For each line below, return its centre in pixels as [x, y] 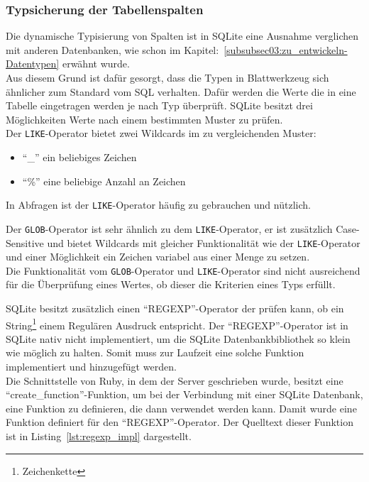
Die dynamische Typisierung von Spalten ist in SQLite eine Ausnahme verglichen [182, 36]
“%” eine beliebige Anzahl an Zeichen [104, 181]
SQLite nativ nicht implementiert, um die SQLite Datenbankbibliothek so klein [178, 338]
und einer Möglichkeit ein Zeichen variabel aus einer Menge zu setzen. [158, 257]
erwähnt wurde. [96, 64]
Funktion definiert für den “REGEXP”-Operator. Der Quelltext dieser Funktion [180, 422]
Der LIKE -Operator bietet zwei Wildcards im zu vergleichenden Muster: [161, 133]
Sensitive [25, 242]
